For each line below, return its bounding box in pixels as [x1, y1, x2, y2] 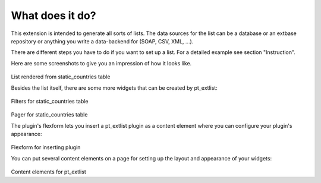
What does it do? [11, 9, 96, 22]
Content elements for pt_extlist [11, 168, 86, 175]
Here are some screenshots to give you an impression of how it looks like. [11, 59, 192, 67]
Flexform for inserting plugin [11, 144, 81, 151]
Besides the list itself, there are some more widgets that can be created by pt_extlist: [11, 84, 218, 91]
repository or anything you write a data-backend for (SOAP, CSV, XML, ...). [11, 37, 194, 45]
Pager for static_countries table [11, 111, 88, 118]
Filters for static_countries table [11, 97, 89, 105]
